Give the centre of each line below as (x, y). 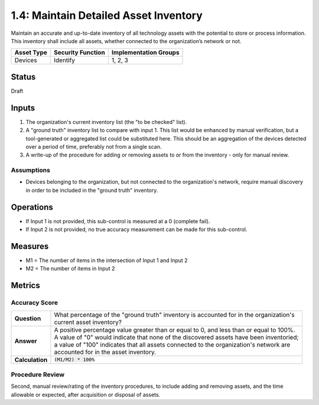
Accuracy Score (35, 303)
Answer (26, 341)
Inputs (23, 108)
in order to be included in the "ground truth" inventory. (92, 190)
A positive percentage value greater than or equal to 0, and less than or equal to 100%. (175, 329)
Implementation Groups (145, 53)
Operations (32, 207)
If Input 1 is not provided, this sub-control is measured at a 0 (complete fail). (118, 221)
